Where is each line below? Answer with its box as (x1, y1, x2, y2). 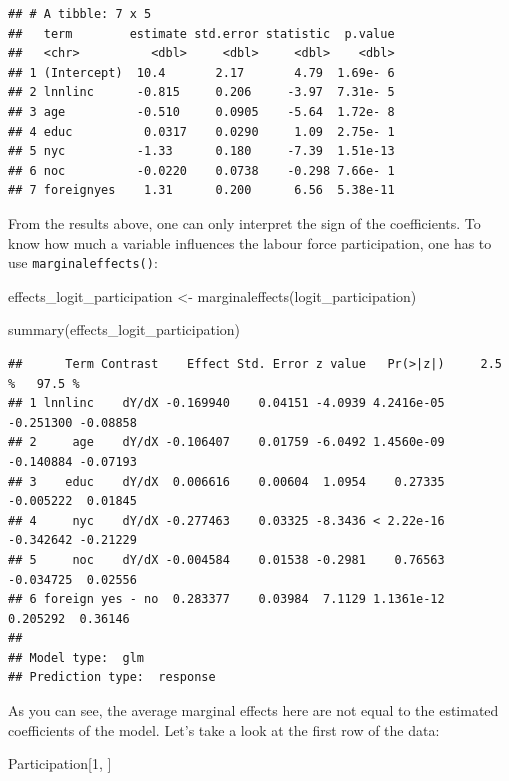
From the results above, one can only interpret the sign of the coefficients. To (8, 212, 481, 233)
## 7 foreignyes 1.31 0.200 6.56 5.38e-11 (8, 183, 395, 198)
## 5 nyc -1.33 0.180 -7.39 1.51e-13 (8, 144, 395, 159)
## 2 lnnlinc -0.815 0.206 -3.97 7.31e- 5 (8, 85, 395, 100)
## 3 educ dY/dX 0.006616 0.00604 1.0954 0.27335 (8, 474, 445, 489)
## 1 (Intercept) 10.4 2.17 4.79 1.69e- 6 (8, 65, 395, 80)
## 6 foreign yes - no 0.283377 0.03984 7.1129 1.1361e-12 (8, 592, 445, 607)
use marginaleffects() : (8, 252, 158, 273)
